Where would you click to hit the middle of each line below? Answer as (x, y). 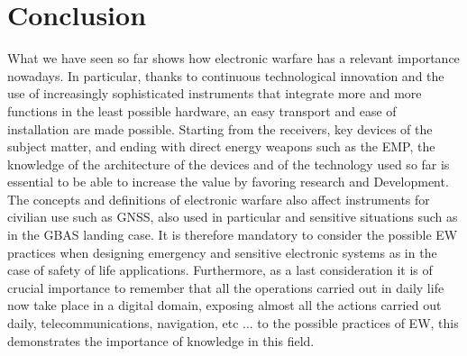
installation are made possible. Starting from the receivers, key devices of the (220, 128)
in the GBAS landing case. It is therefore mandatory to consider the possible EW (233, 235)
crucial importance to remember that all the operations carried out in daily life (226, 287)
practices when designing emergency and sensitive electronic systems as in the (222, 252)
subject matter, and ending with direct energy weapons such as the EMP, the (221, 146)
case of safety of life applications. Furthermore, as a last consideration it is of (220, 270)
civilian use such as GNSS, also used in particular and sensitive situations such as (233, 217)
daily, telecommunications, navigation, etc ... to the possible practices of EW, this (233, 323)
